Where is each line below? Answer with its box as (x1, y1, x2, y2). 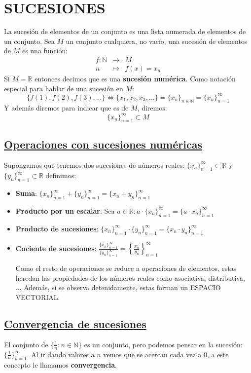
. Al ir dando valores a (27, 349, 95, 359)
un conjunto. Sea (4, 36, 55, 46)
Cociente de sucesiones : (15, 243, 97, 253)
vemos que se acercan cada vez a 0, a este (103, 349, 229, 359)
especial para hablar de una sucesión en (4, 83, 123, 93)
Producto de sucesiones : (15, 223, 99, 233)
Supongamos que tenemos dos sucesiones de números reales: (4, 159, 184, 170)
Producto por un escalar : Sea (15, 205, 115, 216)
